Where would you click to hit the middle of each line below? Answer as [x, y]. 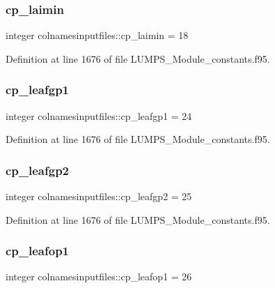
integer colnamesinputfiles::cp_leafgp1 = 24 [99, 115]
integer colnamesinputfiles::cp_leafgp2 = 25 [99, 196]
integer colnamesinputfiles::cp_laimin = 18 [97, 35]
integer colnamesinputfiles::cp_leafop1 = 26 [99, 276]
